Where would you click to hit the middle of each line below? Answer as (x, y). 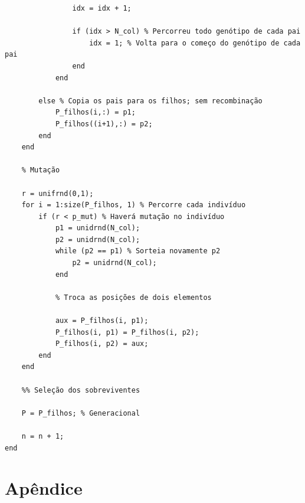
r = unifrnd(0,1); (58, 193)
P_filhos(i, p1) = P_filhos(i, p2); (127, 332)
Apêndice (44, 488)
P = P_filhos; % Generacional (81, 413)
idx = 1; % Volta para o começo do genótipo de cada (195, 43)
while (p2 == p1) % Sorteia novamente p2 (138, 251)
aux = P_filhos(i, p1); (102, 321)
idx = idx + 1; (102, 8)
